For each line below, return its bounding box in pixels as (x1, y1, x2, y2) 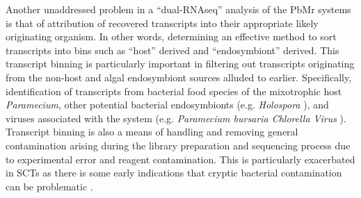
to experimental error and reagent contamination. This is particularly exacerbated (6, 151, 355, 166)
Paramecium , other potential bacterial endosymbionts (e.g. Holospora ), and (6, 97, 329, 112)
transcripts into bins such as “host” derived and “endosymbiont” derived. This (6, 42, 339, 57)
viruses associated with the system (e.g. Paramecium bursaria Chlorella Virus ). (6, 110, 346, 125)
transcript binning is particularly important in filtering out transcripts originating (6, 56, 355, 71)
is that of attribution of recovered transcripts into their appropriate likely (6, 15, 319, 30)
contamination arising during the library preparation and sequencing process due (6, 138, 351, 152)
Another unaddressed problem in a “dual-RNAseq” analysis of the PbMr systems (6, 2, 351, 16)
